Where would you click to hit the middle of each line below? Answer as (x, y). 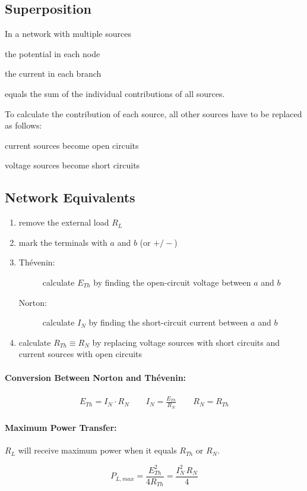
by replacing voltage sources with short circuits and (186, 342)
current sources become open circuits (72, 145)
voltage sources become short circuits (72, 165)
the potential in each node (53, 53)
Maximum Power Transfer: (61, 428)
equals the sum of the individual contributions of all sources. (115, 93)
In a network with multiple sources (68, 34)
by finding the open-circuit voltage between (172, 282)
